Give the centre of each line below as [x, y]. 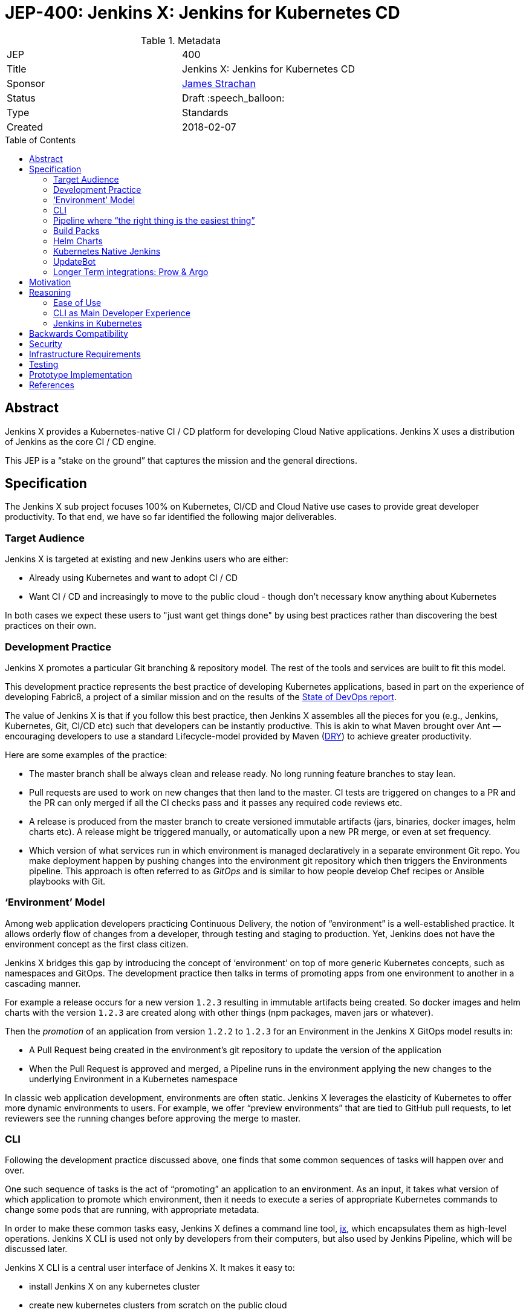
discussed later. [36, 1249]
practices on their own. [51, 626]
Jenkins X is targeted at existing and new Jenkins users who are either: [147, 559]
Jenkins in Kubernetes [98, 323]
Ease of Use [77, 302]
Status [21, 98]
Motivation [50, 282]
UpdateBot [75, 261]
